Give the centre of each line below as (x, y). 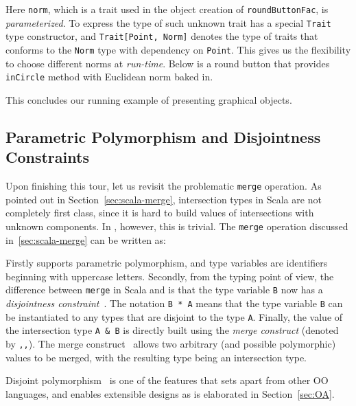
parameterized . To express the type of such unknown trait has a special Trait (168, 22)
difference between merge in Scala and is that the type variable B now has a (164, 290)
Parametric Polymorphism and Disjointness (163, 136)
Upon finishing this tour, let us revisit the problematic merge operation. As (164, 186)
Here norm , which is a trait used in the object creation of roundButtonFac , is (167, 9)
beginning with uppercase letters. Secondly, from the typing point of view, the (170, 276)
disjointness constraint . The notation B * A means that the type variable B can (174, 303)
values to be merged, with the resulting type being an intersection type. (156, 357)
